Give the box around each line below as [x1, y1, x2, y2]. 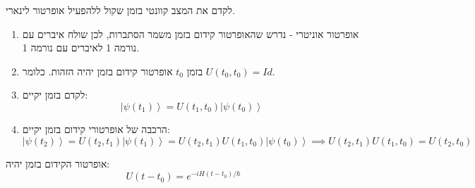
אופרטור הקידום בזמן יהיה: [6, 156, 110, 170]
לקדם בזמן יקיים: [22, 87, 88, 102]
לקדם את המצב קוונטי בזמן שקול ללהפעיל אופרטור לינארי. [6, 3, 235, 17]
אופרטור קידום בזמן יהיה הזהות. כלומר [22, 63, 173, 78]
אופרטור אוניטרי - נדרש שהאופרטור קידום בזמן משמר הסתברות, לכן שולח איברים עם [22, 26, 359, 41]
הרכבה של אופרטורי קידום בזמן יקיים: [22, 121, 170, 136]
